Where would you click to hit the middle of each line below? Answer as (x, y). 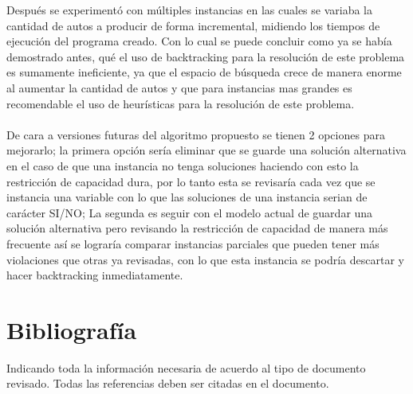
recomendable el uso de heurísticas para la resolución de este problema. (181, 103)
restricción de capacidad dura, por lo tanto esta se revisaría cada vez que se (191, 181)
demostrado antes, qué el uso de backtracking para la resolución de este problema (206, 56)
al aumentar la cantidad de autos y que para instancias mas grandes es (179, 87)
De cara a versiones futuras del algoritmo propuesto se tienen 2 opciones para (196, 134)
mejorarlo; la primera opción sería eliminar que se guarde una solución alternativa (206, 150)
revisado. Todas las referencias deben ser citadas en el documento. (168, 383)
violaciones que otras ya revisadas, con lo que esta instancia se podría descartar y (205, 259)
